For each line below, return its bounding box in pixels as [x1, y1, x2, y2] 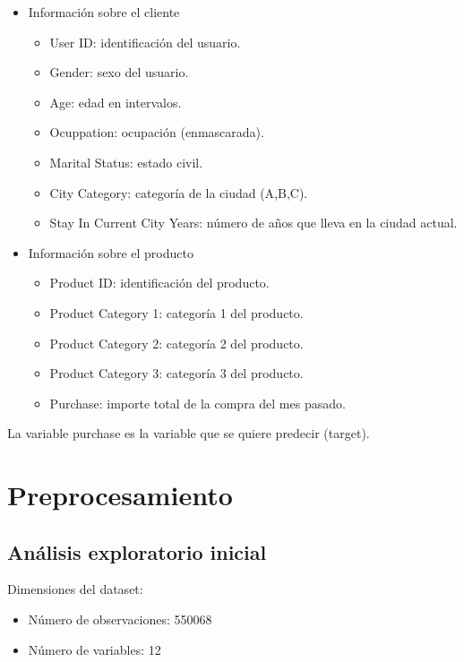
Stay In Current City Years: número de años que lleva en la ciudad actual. [49, 213, 458, 232]
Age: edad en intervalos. [49, 92, 182, 111]
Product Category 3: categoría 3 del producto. [49, 364, 304, 383]
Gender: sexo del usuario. [49, 63, 189, 82]
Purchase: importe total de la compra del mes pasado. [49, 393, 346, 412]
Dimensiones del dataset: [7, 580, 143, 598]
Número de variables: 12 [28, 640, 161, 658]
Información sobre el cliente [28, 3, 180, 21]
